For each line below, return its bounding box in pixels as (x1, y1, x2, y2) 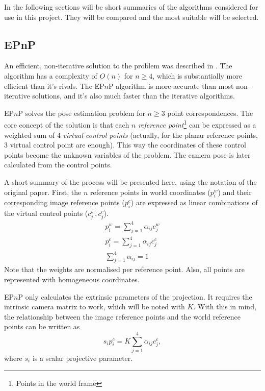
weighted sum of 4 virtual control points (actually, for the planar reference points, (4, 129, 258, 140)
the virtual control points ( (4, 208, 88, 218)
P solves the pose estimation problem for (18, 107, 145, 118)
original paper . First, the (4, 186, 82, 197)
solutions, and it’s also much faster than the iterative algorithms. (32, 90, 235, 101)
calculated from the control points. (4, 159, 112, 170)
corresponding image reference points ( (4, 197, 125, 208)
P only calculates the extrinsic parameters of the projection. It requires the (18, 291, 252, 302)
